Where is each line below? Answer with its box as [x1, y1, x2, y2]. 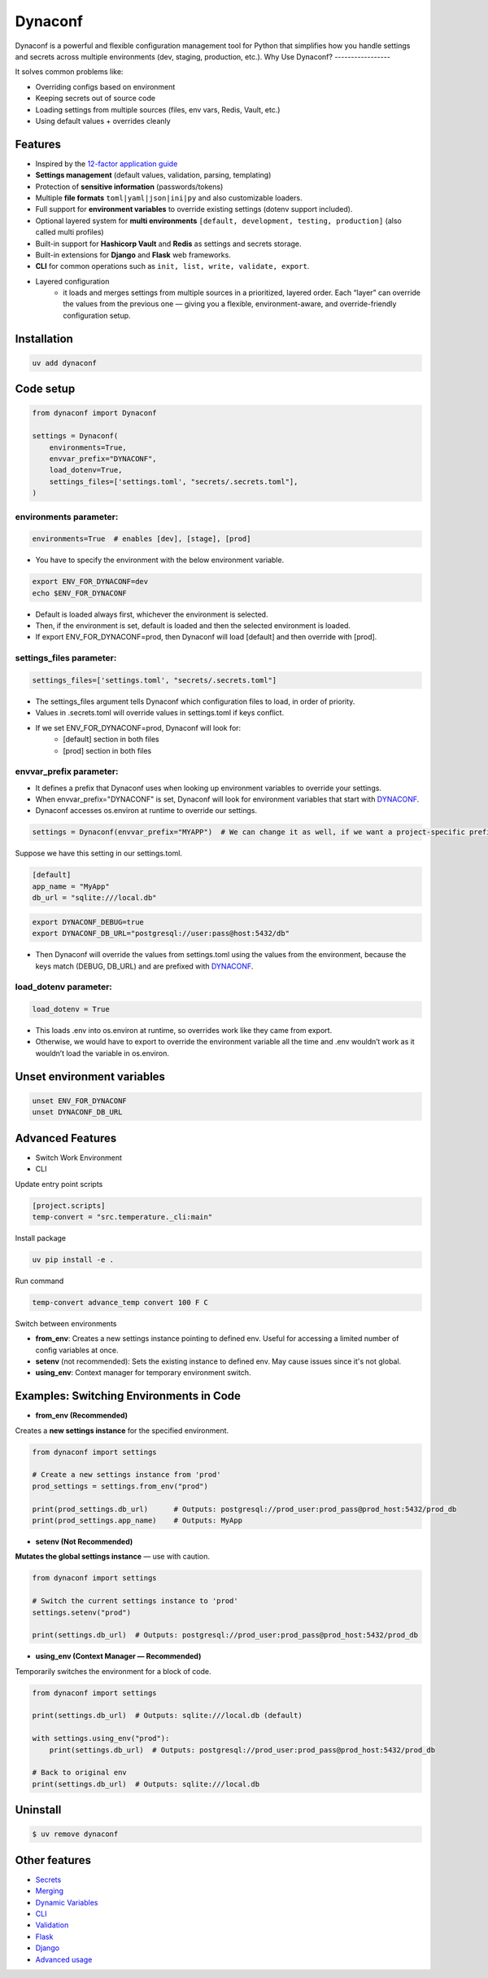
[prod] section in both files [63, 745, 152, 755]
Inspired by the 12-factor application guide [35, 159, 178, 169]
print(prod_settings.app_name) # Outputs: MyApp [32, 1516, 243, 1525]
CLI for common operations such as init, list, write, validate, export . [35, 262, 310, 271]
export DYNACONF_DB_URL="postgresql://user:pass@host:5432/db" [32, 929, 290, 938]
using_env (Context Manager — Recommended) [35, 1651, 202, 1661]
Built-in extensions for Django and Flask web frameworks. [35, 249, 231, 260]
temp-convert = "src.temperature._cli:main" [32, 1212, 213, 1221]
